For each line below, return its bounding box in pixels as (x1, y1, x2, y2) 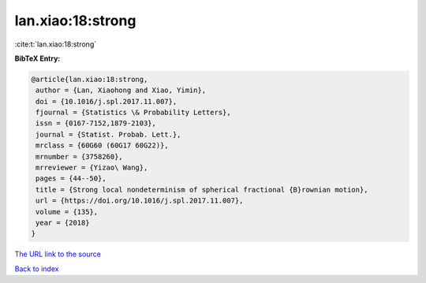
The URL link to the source (14, 249, 102, 259)
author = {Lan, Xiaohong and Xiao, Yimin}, (35, 86, 207, 95)
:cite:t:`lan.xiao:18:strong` (14, 39, 97, 49)
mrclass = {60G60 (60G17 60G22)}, (35, 141, 169, 150)
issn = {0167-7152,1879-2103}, (35, 119, 157, 128)
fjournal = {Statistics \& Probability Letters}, (35, 108, 232, 117)
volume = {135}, (35, 207, 99, 216)
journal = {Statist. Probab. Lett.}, (35, 130, 181, 139)
